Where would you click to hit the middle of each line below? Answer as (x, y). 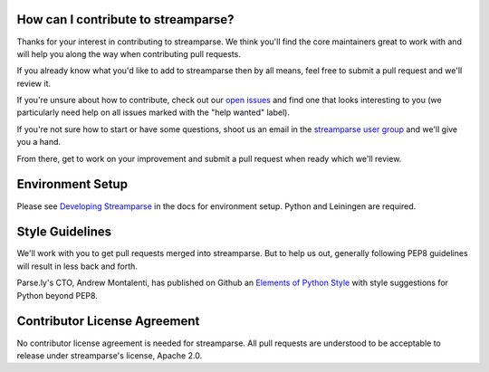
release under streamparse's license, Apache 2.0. (110, 355)
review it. (34, 83)
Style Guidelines (64, 232)
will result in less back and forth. (77, 266)
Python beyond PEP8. (58, 295)
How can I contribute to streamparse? (125, 19)
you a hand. (39, 142)
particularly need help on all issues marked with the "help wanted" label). (153, 112)
